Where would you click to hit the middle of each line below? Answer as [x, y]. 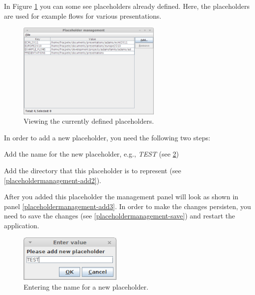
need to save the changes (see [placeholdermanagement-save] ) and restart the [120, 216]
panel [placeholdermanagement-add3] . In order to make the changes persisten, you [127, 206]
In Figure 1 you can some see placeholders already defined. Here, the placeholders [127, 6]
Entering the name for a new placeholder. [86, 287]
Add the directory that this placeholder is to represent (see [93, 170]
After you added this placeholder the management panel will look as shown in [121, 197]
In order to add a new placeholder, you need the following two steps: [107, 137]
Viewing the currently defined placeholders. [89, 121]
